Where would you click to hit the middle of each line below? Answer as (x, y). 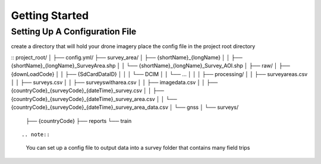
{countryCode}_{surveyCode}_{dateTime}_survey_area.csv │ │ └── (94, 99)
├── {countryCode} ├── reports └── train (79, 121)
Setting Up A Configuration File (74, 31)
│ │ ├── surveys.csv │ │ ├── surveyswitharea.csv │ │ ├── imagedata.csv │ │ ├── (114, 82)
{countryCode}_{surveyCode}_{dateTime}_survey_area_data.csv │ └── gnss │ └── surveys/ (125, 108)
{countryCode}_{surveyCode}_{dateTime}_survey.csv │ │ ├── (88, 91)
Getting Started (50, 15)
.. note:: (36, 134)
